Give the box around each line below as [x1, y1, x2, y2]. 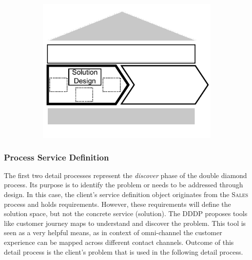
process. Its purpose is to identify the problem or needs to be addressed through [4, 180, 243, 190]
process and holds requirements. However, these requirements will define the [4, 199, 231, 209]
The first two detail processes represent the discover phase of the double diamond [4, 170, 247, 180]
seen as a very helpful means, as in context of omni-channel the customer [4, 227, 222, 238]
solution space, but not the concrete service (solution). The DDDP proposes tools [4, 208, 248, 219]
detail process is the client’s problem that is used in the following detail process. [4, 246, 243, 257]
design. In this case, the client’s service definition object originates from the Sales [4, 189, 249, 200]
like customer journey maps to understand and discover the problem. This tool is [4, 218, 246, 228]
